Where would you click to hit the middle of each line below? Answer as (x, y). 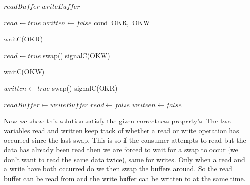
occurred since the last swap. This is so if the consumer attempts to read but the (125, 140)
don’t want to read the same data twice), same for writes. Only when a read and (125, 159)
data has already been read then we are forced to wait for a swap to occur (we (121, 149)
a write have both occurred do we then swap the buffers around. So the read (118, 169)
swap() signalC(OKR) (85, 88)
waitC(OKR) (23, 39)
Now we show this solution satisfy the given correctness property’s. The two (117, 121)
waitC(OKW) (24, 72)
